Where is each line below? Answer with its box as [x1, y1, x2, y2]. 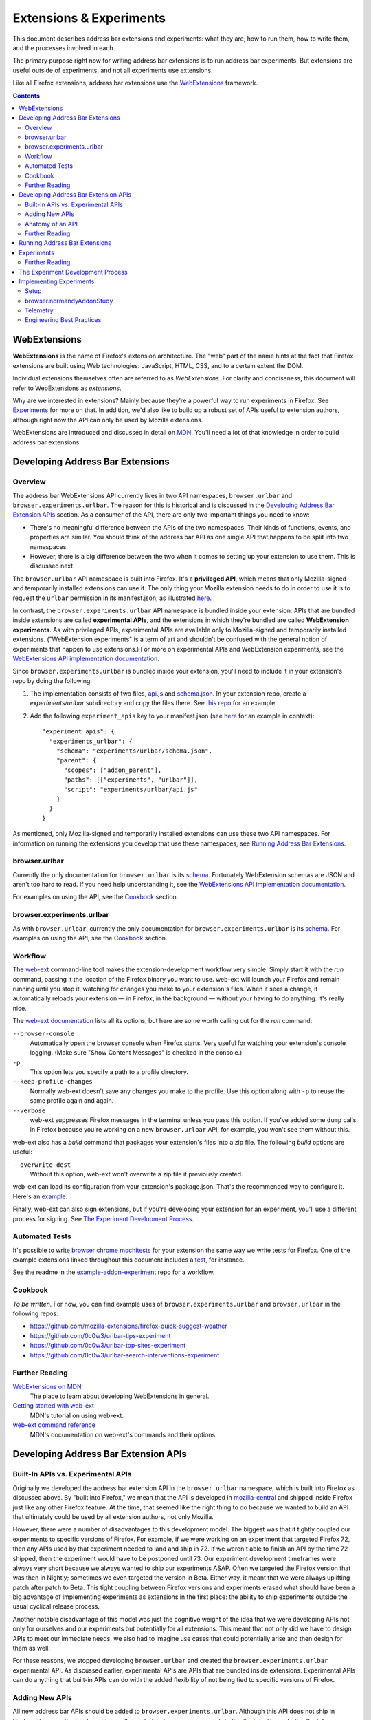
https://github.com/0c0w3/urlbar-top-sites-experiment [30, 1342, 186, 1350]
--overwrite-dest [12, 1161, 71, 1169]
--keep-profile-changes [12, 1077, 93, 1086]
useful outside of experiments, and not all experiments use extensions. [12, 66, 213, 74]
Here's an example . [12, 1192, 68, 1201]
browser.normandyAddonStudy [25, 297, 113, 305]
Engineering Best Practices [25, 316, 102, 324]
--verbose [12, 1106, 46, 1115]
